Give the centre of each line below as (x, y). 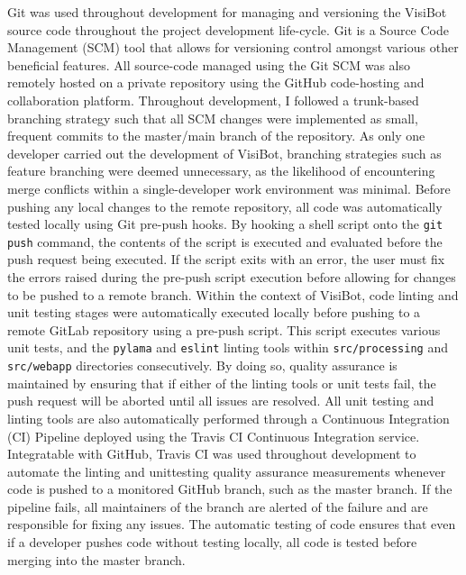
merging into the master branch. (96, 559)
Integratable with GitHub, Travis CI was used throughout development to (212, 454)
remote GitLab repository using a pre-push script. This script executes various (224, 329)
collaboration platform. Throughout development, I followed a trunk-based (213, 100)
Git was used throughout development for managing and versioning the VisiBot (227, 12)
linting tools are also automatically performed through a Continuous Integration (228, 418)
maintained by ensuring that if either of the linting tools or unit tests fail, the (222, 383)
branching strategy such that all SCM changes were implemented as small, (213, 118)
